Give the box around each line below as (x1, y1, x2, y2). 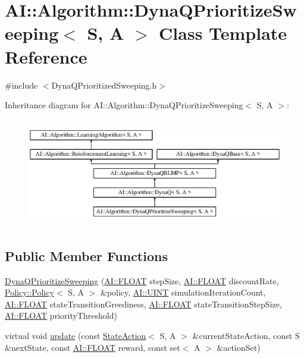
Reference (5, 44, 87, 68)
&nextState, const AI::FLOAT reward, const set (5, 341, 180, 353)
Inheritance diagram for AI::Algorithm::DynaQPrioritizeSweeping (5, 99, 243, 111)
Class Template (159, 21, 287, 45)
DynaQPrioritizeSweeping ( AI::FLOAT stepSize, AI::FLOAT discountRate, (5, 274, 279, 287)
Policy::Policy (5, 286, 54, 299)
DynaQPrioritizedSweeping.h (51, 78, 157, 91)
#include (5, 78, 38, 91)
